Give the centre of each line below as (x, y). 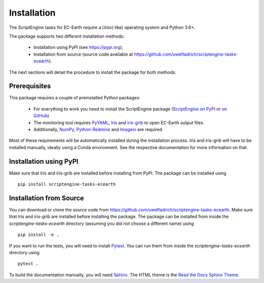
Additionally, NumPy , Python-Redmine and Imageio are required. (98, 129)
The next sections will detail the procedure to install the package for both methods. (93, 72)
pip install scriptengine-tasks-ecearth (67, 184)
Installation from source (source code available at (83, 54)
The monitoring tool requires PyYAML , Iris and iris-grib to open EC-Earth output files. (119, 123)
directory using (24, 252)
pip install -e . (38, 235)
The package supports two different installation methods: (67, 36)
